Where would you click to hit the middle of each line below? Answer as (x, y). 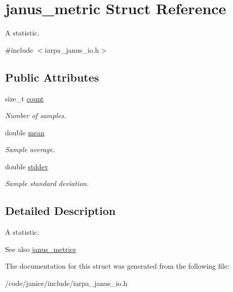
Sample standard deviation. (47, 183)
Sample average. (30, 149)
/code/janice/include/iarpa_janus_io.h (66, 283)
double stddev (27, 166)
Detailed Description (61, 211)
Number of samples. (36, 115)
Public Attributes (52, 77)
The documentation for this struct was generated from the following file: (117, 266)
